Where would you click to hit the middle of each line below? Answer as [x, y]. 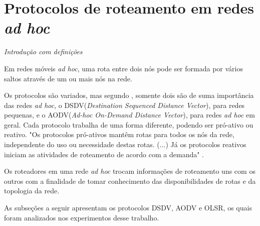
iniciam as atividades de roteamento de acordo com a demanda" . [104, 154]
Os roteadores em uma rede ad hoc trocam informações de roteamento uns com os [130, 171]
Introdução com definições [43, 51]
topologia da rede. [32, 191]
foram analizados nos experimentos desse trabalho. [82, 217]
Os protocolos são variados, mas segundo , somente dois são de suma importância [129, 95]
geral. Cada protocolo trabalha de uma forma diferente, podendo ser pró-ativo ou [129, 124]
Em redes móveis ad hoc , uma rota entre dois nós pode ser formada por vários [123, 68]
